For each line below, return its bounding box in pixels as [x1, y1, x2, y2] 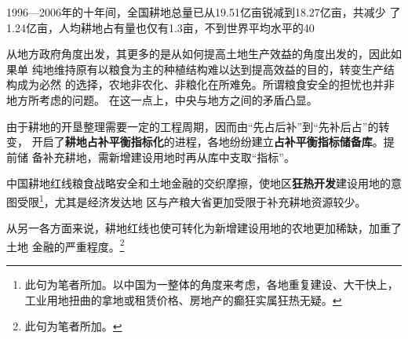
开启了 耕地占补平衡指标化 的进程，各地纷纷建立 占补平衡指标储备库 [31, 133, 373, 150]
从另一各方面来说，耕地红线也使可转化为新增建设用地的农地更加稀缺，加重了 [6, 220, 402, 236]
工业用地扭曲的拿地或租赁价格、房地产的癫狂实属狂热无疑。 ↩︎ [24, 291, 342, 308]
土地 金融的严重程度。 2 [6, 235, 125, 254]
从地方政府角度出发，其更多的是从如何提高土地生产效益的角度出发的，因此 [6, 46, 391, 62]
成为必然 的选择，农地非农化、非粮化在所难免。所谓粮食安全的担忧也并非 [16, 76, 395, 93]
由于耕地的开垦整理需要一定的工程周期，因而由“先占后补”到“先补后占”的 [6, 118, 379, 134]
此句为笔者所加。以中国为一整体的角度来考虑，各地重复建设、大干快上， [24, 276, 399, 293]
